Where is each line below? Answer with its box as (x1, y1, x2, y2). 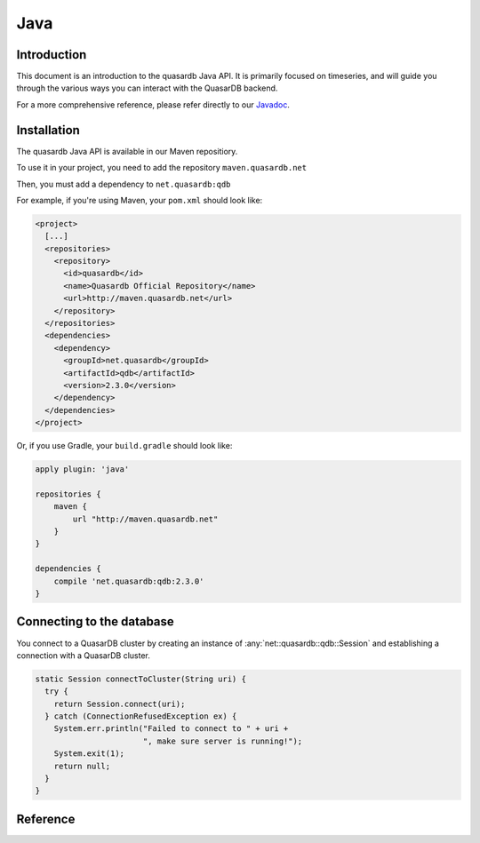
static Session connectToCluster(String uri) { (35, 673, 246, 684)
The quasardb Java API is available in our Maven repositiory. (16, 146, 238, 156)
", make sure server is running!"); (142, 736, 303, 746)
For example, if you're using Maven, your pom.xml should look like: (16, 195, 263, 205)
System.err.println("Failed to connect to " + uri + (53, 724, 289, 734)
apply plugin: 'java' (35, 465, 130, 474)
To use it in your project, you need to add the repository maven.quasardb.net (16, 163, 307, 173)
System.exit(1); (53, 749, 124, 759)
